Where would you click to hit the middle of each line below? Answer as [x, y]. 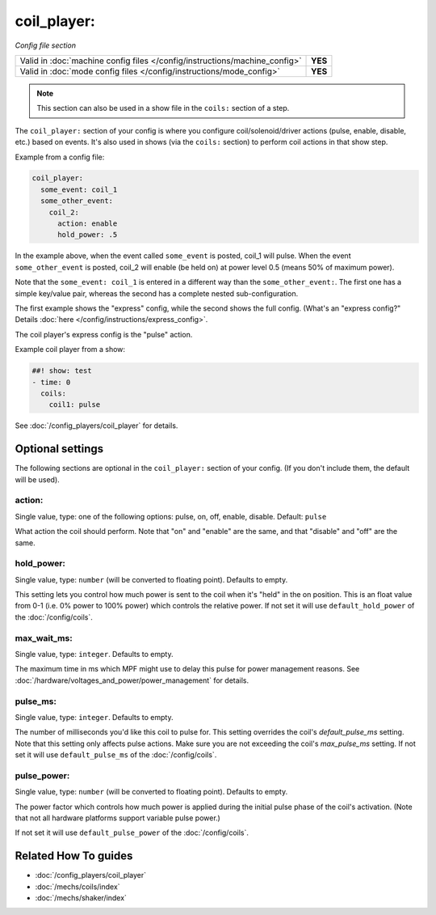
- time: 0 [51, 382]
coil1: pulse [75, 405]
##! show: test [62, 371]
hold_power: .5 [88, 235]
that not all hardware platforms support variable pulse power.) [118, 818]
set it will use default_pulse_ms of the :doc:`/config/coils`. [116, 755]
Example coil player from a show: [70, 349]
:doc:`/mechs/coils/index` [78, 887]
